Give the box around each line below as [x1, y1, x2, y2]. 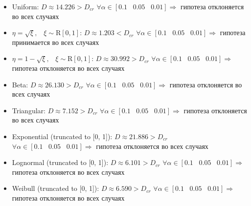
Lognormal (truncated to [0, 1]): [12, 157, 109, 167]
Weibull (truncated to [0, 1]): [12, 183, 99, 193]
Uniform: [12, 1, 39, 11]
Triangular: [12, 105, 46, 115]
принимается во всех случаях [12, 37, 99, 47]
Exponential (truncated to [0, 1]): [12, 131, 113, 141]
